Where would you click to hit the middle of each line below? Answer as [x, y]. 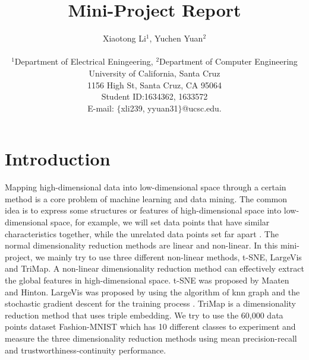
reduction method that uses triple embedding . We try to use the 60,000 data [144, 315]
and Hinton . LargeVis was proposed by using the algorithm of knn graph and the [152, 291]
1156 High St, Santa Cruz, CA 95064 [154, 85]
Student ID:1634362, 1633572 [154, 96]
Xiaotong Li [124, 38]
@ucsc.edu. [202, 108]
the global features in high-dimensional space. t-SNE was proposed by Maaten [147, 280]
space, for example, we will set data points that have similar [160, 222]
